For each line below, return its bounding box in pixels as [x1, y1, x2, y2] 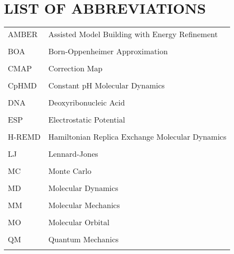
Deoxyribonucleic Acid [48, 97, 125, 108]
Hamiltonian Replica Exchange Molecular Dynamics [48, 131, 227, 143]
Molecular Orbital [48, 216, 109, 228]
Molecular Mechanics [48, 199, 120, 211]
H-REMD [8, 131, 41, 143]
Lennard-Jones [48, 148, 98, 160]
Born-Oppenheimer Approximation [48, 45, 168, 57]
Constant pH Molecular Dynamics [48, 80, 165, 91]
